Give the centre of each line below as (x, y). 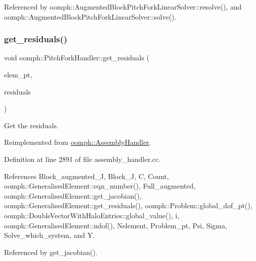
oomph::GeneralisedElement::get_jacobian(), (73, 195)
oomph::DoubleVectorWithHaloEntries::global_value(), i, (92, 215)
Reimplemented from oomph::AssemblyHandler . (78, 142)
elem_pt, (18, 74)
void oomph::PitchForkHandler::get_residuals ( (77, 58)
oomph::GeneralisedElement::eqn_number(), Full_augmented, (100, 186)
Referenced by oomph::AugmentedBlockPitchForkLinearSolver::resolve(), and (123, 7)
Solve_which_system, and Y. (50, 235)
